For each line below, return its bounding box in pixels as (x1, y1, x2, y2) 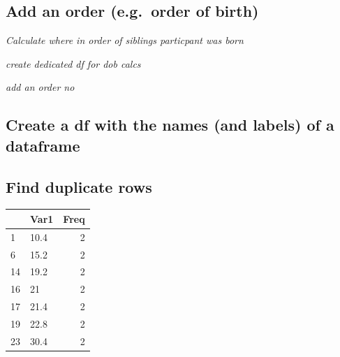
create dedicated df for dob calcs (6, 56, 141, 71)
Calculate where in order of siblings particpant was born (6, 33, 244, 48)
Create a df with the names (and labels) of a (6, 114, 334, 136)
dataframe (6, 134, 80, 156)
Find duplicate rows (6, 175, 152, 197)
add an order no (6, 80, 75, 94)
